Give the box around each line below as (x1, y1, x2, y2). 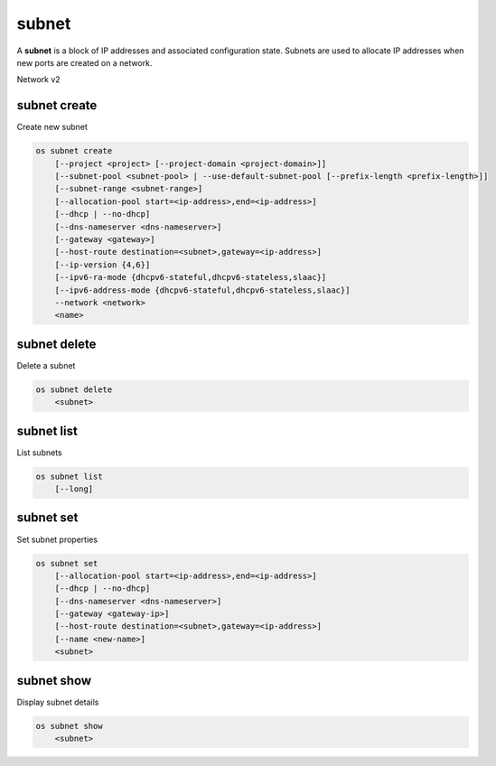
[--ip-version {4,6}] (54, 259, 151, 270)
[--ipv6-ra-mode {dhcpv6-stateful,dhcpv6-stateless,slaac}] (54, 272, 327, 283)
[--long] (54, 484, 94, 494)
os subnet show (35, 721, 103, 731)
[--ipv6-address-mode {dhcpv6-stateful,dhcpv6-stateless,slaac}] (54, 285, 351, 295)
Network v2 (16, 74, 61, 85)
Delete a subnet (16, 360, 76, 370)
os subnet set (35, 558, 98, 568)
